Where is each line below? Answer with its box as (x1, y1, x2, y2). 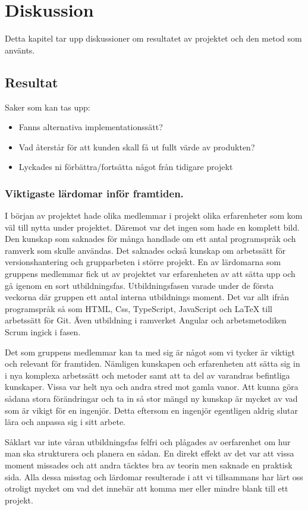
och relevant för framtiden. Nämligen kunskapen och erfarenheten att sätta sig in (5, 357, 300, 370)
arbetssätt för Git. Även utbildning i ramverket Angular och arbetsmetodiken (5, 314, 287, 326)
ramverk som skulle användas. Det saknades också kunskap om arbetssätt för (5, 244, 286, 256)
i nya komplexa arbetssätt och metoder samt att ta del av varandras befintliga (5, 369, 290, 381)
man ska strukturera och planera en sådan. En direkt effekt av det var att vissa (5, 447, 294, 459)
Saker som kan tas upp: (5, 100, 90, 113)
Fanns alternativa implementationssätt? (18, 121, 163, 133)
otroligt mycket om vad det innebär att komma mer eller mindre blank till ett (5, 482, 288, 495)
